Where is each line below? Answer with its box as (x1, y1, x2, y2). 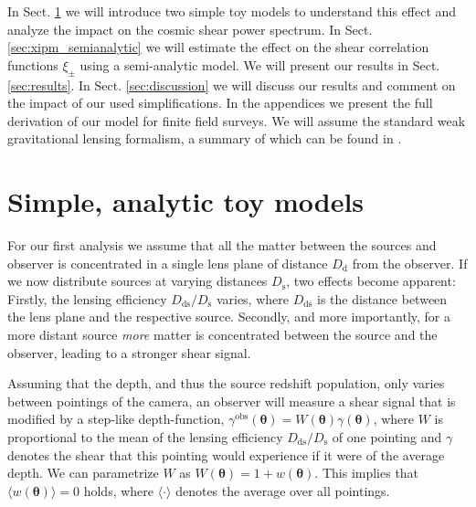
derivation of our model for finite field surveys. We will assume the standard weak (7, 111, 466, 130)
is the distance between (317, 289, 448, 308)
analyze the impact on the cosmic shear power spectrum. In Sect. (7, 19, 373, 38)
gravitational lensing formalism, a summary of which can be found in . (7, 129, 402, 148)
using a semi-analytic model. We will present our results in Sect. (79, 55, 440, 74)
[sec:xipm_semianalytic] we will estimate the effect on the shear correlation (7, 37, 429, 57)
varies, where (216, 289, 289, 308)
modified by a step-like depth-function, (7, 409, 225, 428)
